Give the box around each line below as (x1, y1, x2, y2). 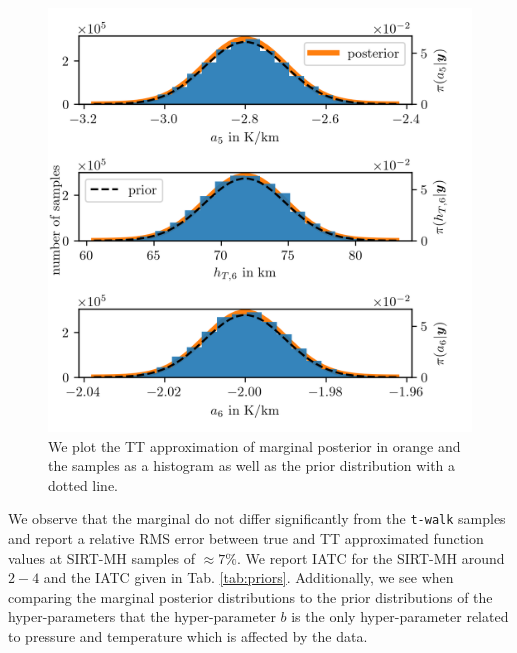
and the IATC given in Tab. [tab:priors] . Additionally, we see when (43, 567, 454, 588)
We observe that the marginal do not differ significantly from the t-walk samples (8, 508, 506, 529)
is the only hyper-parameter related (291, 606, 509, 627)
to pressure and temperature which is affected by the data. (8, 626, 368, 646)
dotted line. (48, 474, 119, 495)
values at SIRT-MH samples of (8, 547, 196, 568)
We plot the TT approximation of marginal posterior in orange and (48, 435, 461, 456)
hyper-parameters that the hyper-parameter (8, 606, 276, 627)
